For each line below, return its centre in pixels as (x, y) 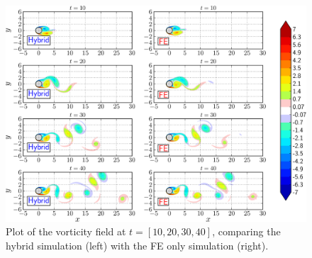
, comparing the (246, 231)
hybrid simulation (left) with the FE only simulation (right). (137, 245)
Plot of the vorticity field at (66, 231)
